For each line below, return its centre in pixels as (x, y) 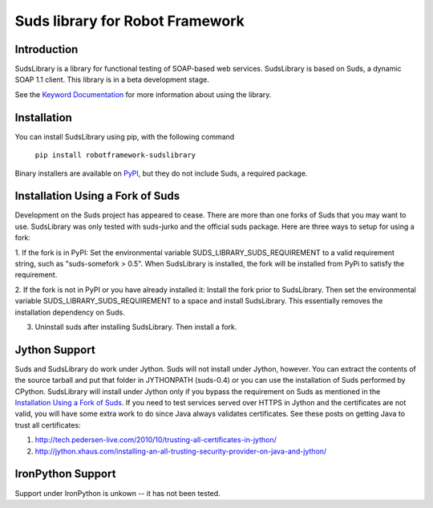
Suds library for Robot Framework (129, 21)
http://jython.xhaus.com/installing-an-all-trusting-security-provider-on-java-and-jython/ (181, 451)
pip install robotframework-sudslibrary (115, 155)
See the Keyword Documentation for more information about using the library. (143, 94)
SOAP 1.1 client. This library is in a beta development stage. (112, 79)
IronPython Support (65, 474)
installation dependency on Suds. (70, 312)
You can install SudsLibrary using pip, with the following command (125, 136)
